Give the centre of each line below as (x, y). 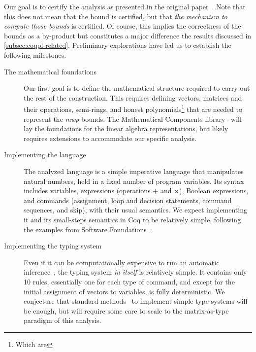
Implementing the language (45, 155)
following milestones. (35, 54)
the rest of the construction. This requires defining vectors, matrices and (133, 97)
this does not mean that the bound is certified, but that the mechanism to (116, 16)
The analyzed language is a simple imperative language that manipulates (134, 171)
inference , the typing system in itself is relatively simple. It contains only (135, 272)
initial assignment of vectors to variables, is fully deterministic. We (124, 291)
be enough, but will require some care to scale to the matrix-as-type (126, 310)
